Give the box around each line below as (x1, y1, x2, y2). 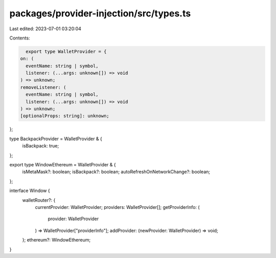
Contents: (9, 35, 30, 41)
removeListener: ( (20, 84, 66, 90)
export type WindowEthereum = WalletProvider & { (9, 161, 116, 167)
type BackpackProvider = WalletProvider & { (9, 136, 102, 142)
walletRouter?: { (22, 197, 56, 203)
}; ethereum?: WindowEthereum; (22, 237, 91, 243)
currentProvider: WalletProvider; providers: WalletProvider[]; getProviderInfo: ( (35, 204, 200, 210)
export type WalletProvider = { (26, 49, 107, 54)
